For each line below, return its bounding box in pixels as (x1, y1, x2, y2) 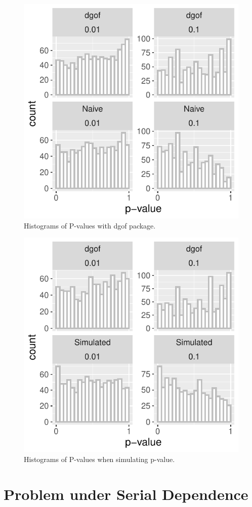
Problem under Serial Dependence (4, 483, 248, 504)
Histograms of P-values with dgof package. (24, 220, 156, 231)
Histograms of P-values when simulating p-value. (24, 453, 175, 464)
